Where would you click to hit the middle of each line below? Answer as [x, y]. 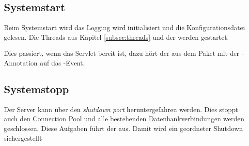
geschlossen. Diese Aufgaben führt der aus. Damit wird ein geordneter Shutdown [124, 128]
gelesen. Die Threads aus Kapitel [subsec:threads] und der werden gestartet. [117, 37]
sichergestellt [23, 138]
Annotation [21, 62]
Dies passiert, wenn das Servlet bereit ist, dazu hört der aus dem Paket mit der [122, 53]
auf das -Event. [62, 62]
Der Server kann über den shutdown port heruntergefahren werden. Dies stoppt [121, 109]
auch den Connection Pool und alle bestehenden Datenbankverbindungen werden [124, 119]
